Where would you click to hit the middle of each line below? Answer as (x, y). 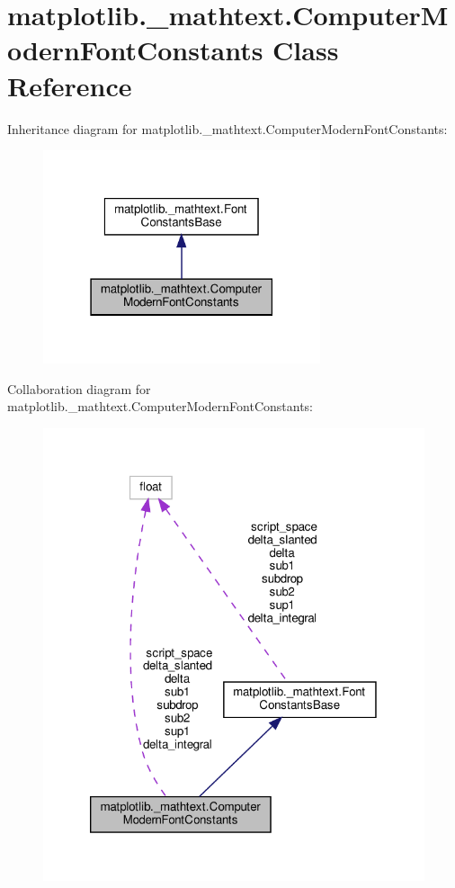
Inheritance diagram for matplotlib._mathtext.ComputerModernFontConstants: (227, 128)
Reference (70, 85)
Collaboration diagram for (79, 388)
